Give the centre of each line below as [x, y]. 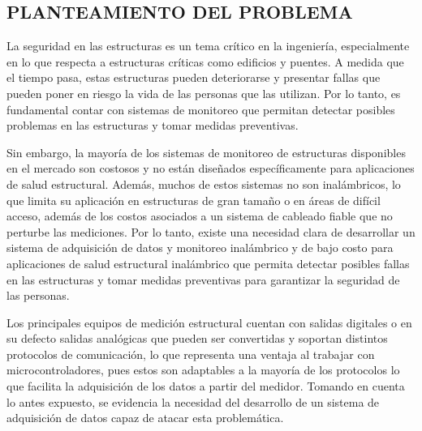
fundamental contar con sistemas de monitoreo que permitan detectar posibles [201, 109]
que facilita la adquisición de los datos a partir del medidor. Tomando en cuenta [206, 386]
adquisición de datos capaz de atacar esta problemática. [145, 418]
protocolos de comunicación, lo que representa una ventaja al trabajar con [191, 354]
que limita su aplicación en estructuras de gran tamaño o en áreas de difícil [194, 200]
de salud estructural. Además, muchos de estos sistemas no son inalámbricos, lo [204, 183]
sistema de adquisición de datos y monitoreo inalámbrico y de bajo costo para [200, 248]
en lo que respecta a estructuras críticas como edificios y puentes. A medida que [205, 61]
